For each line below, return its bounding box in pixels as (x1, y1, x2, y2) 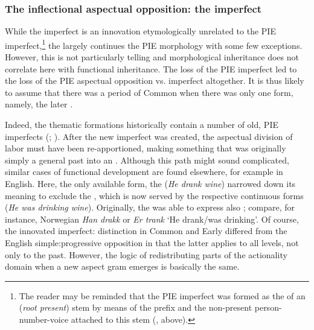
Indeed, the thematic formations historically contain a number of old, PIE (5, 118, 278, 131)
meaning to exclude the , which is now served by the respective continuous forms (5, 189, 304, 201)
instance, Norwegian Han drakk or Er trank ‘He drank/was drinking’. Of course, (5, 212, 299, 225)
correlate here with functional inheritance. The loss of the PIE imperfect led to (5, 62, 297, 75)
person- (254, 301, 282, 314)
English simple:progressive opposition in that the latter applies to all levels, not (5, 236, 299, 249)
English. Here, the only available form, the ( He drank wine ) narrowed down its (5, 177, 296, 189)
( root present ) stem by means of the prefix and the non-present (19, 301, 252, 314)
